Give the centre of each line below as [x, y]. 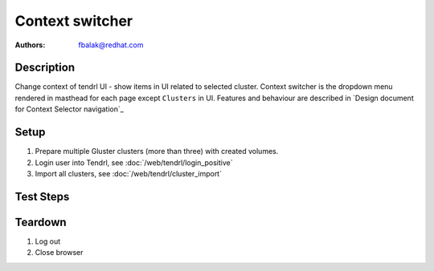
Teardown [41, 222]
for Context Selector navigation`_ [69, 109]
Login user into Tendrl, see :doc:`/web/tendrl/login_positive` [134, 162]
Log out [48, 241]
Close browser [59, 253]
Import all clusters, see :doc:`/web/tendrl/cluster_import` [129, 173]
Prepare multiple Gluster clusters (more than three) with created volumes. [157, 152]
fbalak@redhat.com [111, 45]
